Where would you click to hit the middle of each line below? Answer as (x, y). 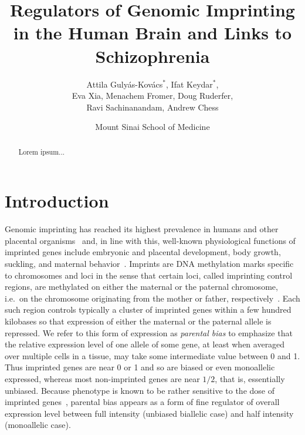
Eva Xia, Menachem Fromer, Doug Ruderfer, (152, 96)
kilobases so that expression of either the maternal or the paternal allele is (138, 321)
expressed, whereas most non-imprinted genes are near (102, 378)
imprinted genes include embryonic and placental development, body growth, (143, 252)
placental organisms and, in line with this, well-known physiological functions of (150, 240)
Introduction (57, 201)
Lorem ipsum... (42, 151)
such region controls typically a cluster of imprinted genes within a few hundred (148, 309)
